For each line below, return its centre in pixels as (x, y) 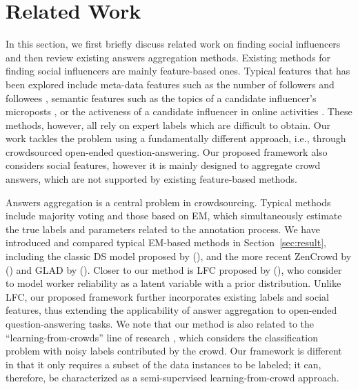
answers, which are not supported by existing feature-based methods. (151, 179)
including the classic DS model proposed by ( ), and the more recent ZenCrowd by (179, 256)
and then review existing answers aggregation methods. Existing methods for (168, 57)
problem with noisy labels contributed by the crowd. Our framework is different (174, 351)
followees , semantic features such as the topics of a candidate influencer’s (161, 98)
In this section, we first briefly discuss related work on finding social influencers (173, 44)
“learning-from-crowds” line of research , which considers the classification (162, 337)
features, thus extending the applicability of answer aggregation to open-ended (171, 310)
